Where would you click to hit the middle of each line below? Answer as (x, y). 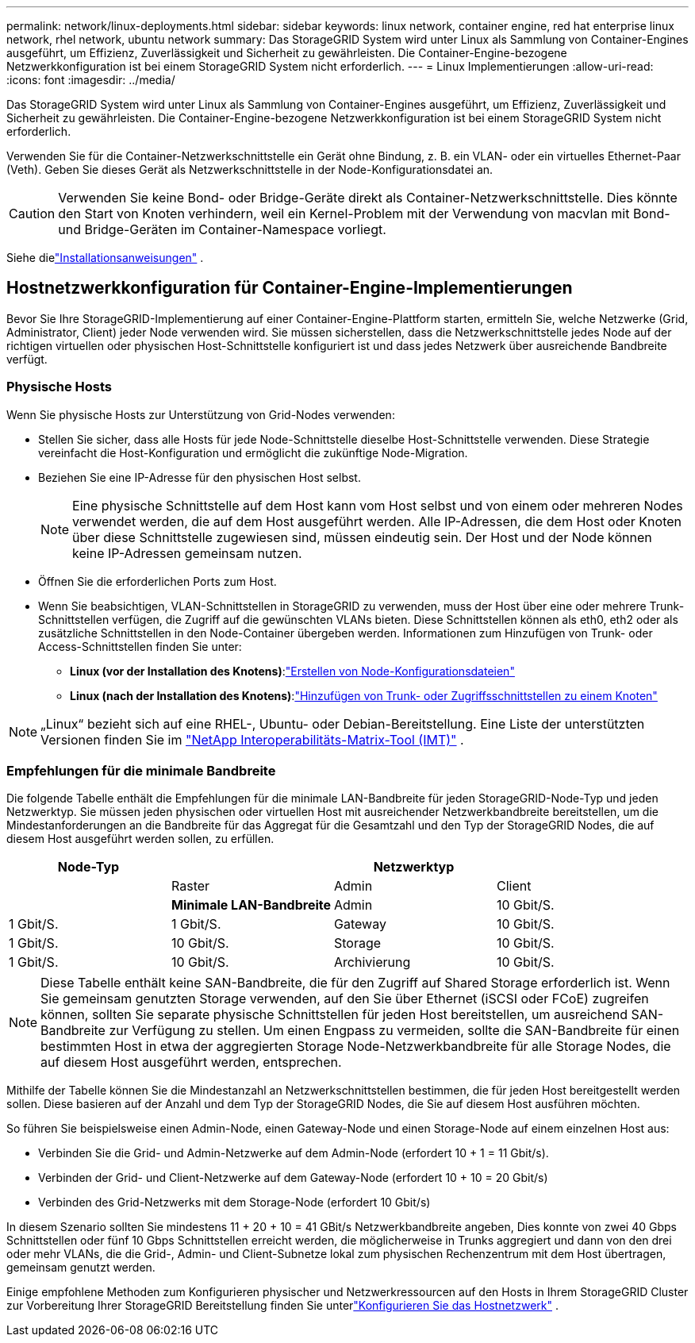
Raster (191, 886)
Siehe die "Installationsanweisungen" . (105, 258)
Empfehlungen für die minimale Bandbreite (141, 770)
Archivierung (372, 962)
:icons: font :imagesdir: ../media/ (91, 80)
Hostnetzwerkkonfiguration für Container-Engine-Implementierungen (290, 288)
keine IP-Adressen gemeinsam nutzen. (187, 553)
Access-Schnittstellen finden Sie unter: (140, 646)
